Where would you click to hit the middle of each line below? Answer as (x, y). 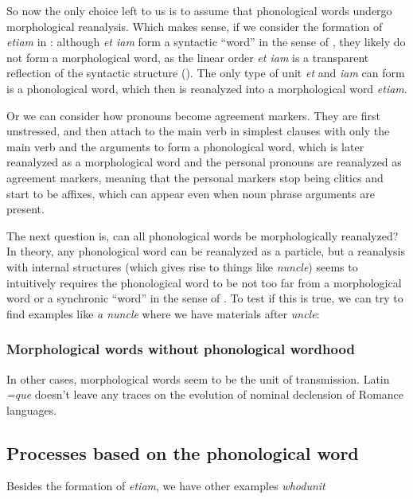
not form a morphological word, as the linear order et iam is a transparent (188, 57)
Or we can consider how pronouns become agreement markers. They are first (193, 115)
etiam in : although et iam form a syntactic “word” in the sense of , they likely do (206, 42)
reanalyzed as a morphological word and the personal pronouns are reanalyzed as (204, 162)
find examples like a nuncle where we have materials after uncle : (163, 313)
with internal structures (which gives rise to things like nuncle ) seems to (182, 266)
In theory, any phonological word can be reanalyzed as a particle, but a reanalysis (206, 251)
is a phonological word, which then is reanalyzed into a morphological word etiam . (207, 88)
